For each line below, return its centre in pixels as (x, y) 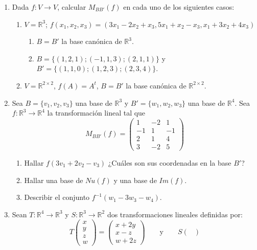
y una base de (135, 180)
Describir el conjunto (57, 197)
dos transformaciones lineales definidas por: (175, 214)
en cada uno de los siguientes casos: (179, 7)
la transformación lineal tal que (96, 113)
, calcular (72, 7)
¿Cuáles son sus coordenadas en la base (170, 162)
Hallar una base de (54, 180)
